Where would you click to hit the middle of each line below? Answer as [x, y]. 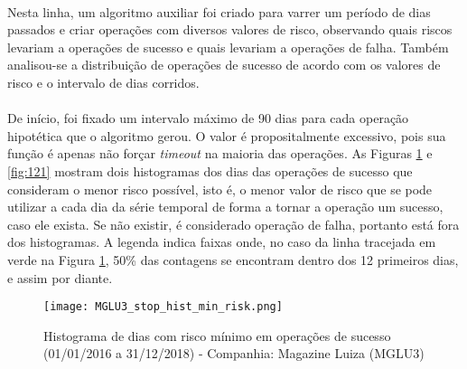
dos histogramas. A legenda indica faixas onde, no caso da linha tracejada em [222, 242]
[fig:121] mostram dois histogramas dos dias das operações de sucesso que [210, 170]
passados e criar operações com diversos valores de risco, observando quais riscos [230, 29]
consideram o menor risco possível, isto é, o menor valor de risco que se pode [220, 189]
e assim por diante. [60, 277]
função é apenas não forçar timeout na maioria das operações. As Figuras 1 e [220, 153]
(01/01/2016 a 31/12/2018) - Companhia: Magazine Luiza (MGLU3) [234, 353]
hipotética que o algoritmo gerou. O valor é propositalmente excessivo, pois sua [227, 135]
